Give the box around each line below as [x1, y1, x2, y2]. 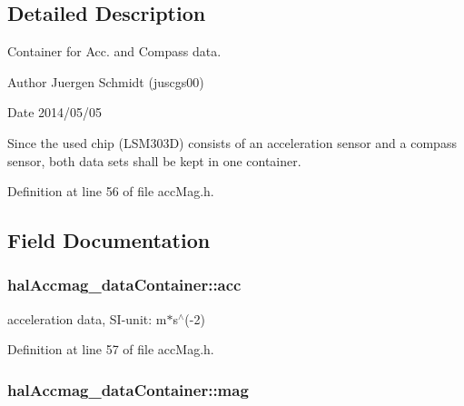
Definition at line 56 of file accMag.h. [7, 182, 214, 201]
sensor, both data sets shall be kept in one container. [7, 151, 301, 170]
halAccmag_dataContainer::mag [7, 378, 249, 401]
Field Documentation [7, 226, 211, 254]
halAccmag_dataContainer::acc [7, 273, 242, 296]
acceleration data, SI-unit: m [7, 309, 167, 328]
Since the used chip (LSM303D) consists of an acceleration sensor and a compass [7, 133, 457, 152]
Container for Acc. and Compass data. [7, 42, 222, 61]
